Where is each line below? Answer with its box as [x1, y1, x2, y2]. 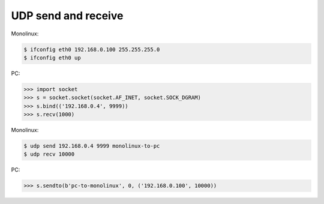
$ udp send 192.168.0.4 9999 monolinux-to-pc [23, 143, 160, 149]
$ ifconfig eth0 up [23, 54, 81, 61]
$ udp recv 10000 [23, 151, 75, 158]
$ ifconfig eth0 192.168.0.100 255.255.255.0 [23, 46, 160, 53]
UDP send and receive [11, 9, 124, 22]
